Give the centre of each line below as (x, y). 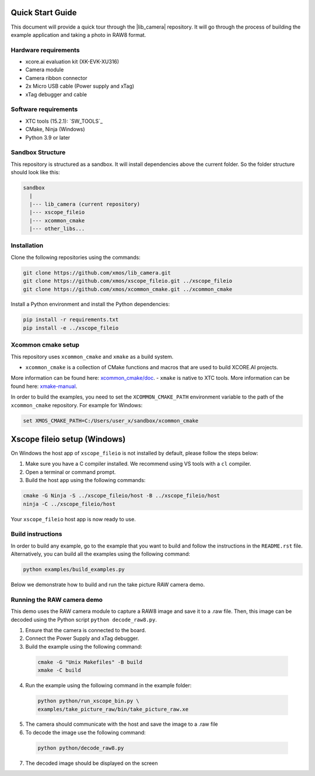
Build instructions (36, 534)
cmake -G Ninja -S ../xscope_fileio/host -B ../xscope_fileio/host (122, 496)
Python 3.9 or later (48, 137)
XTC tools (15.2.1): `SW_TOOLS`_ (64, 121)
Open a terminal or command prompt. (71, 472)
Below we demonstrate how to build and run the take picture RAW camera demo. (108, 585)
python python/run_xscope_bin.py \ (88, 701)
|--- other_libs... (57, 229)
